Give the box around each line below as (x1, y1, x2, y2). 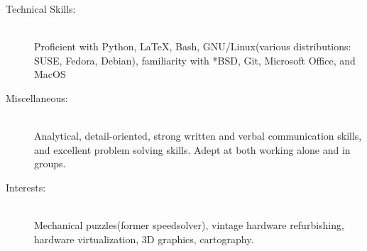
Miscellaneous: (6, 90, 68, 105)
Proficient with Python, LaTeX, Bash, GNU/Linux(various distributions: (34, 39, 351, 54)
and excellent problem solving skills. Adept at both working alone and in (34, 142, 351, 157)
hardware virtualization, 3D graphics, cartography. (34, 231, 254, 246)
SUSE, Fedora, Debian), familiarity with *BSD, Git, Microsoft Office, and (34, 52, 356, 67)
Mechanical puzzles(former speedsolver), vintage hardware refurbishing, (34, 218, 344, 233)
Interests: (6, 179, 46, 194)
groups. (34, 156, 66, 171)
